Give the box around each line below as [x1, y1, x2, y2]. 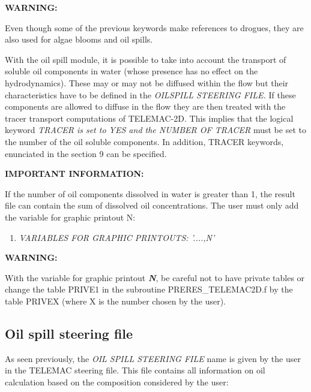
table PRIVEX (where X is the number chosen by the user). [5, 294, 226, 307]
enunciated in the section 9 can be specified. [5, 147, 167, 159]
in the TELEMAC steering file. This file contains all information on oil [5, 364, 265, 376]
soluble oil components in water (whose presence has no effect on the [5, 65, 258, 77]
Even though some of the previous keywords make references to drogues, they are [5, 21, 304, 34]
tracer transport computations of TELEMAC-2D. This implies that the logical [5, 111, 294, 124]
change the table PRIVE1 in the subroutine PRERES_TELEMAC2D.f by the [5, 283, 293, 295]
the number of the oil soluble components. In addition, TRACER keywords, [5, 135, 284, 147]
